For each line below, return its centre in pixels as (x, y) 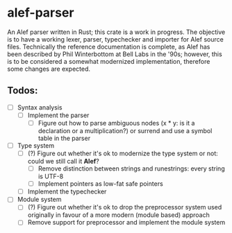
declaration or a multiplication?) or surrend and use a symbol (125, 130)
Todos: (23, 90)
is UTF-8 (51, 176)
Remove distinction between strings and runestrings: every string (131, 169)
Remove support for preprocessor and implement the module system (126, 223)
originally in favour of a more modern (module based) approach (119, 215)
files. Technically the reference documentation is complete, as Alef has (109, 46)
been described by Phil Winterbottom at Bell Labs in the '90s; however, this (115, 54)
